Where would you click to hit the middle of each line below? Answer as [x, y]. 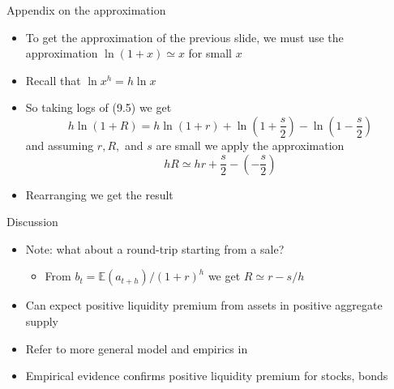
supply [42, 321]
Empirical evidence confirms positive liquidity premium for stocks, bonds [207, 376]
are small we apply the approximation [250, 145]
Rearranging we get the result [99, 194]
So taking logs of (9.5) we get [98, 107]
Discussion [32, 222]
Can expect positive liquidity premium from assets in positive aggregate [204, 305]
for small [210, 53]
